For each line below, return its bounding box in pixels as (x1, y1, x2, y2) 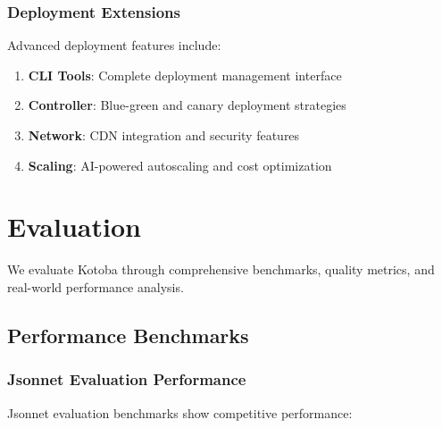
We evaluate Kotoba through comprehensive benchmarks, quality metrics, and (7, 260, 435, 279)
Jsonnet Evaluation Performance (7, 368, 246, 390)
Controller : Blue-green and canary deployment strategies (28, 96, 346, 114)
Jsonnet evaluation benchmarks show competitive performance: (7, 403, 353, 422)
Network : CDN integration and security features (28, 126, 300, 144)
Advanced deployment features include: (7, 36, 221, 55)
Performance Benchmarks (7, 321, 249, 348)
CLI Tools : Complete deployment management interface (28, 65, 342, 84)
